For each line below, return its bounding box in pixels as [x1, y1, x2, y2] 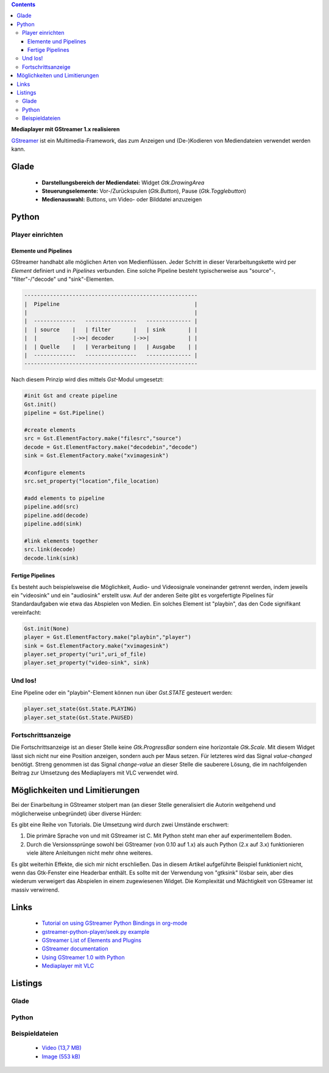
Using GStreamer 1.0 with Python [41, 953, 125, 961]
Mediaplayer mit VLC [41, 962, 94, 970]
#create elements [24, 426, 76, 433]
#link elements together [24, 537, 99, 544]
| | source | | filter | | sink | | [24, 326, 198, 333]
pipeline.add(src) [24, 504, 79, 510]
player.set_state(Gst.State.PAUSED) [24, 714, 134, 721]
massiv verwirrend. [11, 886, 60, 894]
